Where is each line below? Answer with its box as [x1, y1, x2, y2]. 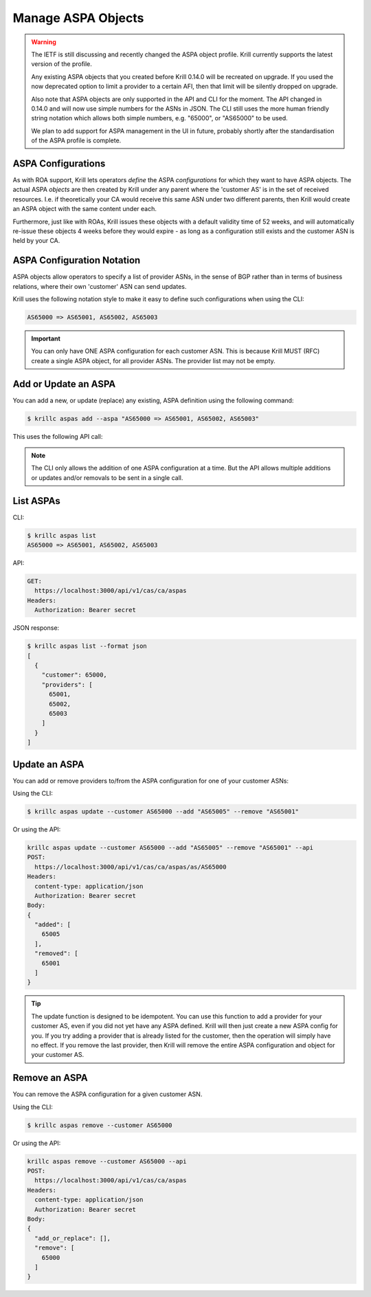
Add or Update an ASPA [12, 378, 116, 390]
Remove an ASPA [12, 1072, 89, 1084]
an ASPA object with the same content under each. [12, 205, 157, 213]
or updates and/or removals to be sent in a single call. [31, 473, 183, 481]
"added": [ [34, 921, 71, 928]
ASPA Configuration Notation [12, 254, 141, 266]
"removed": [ [34, 950, 78, 957]
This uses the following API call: [12, 432, 103, 440]
